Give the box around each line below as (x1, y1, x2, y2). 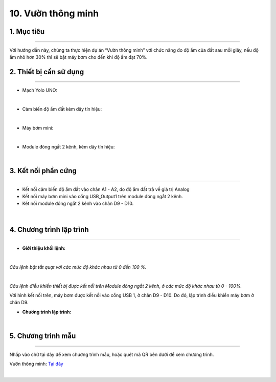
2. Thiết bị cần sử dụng (9, 67, 84, 76)
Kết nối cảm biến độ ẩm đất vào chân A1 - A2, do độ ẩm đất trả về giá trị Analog (22, 186, 190, 192)
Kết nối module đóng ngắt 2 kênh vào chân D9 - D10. (22, 200, 134, 207)
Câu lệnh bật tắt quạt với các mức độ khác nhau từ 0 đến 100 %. (9, 264, 147, 270)
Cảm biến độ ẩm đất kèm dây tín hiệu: (22, 106, 102, 112)
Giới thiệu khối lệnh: (22, 245, 66, 251)
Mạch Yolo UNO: (22, 87, 57, 93)
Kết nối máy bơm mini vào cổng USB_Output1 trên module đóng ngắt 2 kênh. (22, 193, 183, 199)
